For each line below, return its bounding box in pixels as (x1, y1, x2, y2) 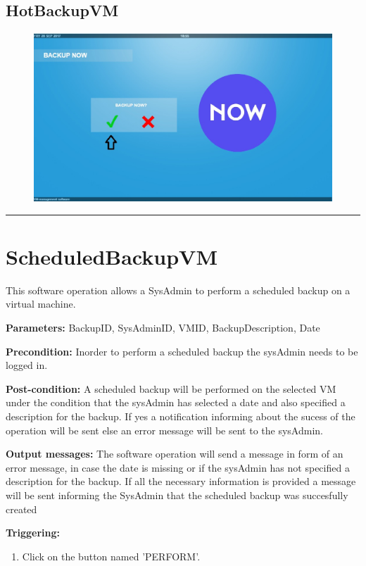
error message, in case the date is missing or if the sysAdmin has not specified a (6, 460, 350, 474)
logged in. (6, 358, 48, 372)
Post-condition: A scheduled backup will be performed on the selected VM (6, 381, 336, 396)
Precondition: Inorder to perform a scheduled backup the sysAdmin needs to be (6, 344, 358, 358)
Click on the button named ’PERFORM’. (22, 548, 201, 563)
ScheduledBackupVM (6, 241, 217, 270)
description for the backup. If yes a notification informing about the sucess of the (6, 408, 355, 423)
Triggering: (6, 525, 60, 540)
